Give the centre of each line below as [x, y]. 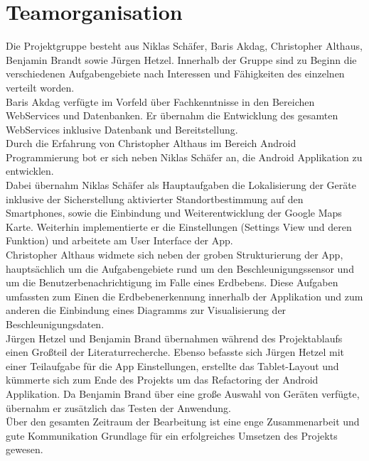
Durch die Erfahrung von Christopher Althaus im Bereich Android [151, 143]
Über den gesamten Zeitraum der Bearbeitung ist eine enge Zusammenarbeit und [183, 422]
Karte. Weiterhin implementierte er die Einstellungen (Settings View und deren [179, 226]
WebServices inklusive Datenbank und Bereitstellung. [122, 129]
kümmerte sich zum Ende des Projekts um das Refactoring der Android [162, 380]
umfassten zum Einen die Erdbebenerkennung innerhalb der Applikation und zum [184, 296]
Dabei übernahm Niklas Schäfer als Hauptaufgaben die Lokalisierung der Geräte [181, 185]
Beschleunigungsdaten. [55, 324]
